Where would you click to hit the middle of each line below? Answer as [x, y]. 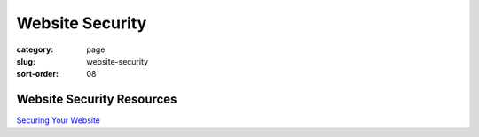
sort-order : [38, 74]
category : [35, 49]
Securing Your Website [59, 120]
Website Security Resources [97, 99]
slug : [26, 61]
